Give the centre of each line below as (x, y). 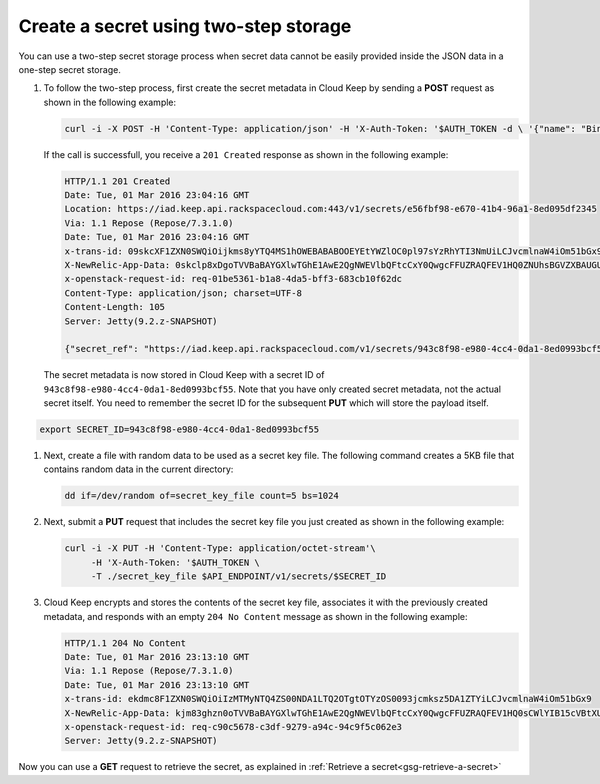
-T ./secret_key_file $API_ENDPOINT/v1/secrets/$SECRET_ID (238, 576)
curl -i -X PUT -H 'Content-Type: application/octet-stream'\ (220, 548)
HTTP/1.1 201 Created (117, 181)
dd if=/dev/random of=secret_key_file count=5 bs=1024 (201, 496)
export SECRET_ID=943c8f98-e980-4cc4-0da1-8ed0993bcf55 (179, 429)
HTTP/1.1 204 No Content (125, 643)
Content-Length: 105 (114, 307)
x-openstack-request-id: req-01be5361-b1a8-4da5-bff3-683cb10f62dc (233, 279)
